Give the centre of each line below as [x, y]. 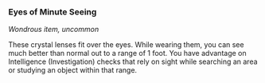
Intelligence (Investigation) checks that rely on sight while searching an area [133, 61]
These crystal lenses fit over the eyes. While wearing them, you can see [126, 45]
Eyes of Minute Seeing [53, 12]
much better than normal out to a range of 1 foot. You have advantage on [127, 53]
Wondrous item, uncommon [54, 30]
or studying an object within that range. [73, 70]
